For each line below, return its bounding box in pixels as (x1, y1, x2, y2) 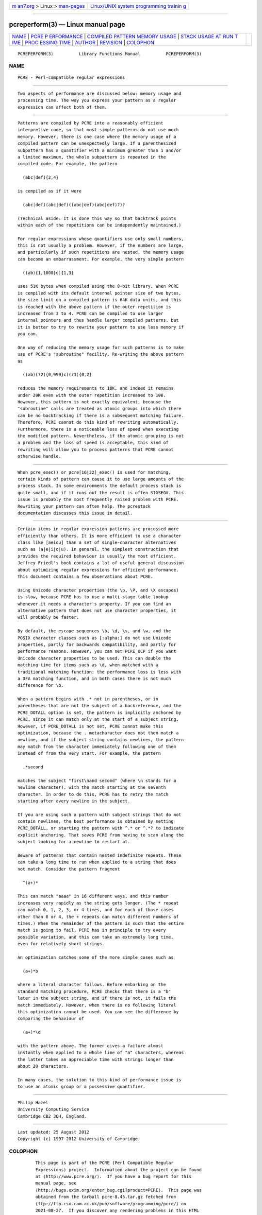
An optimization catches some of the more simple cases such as (17, 955, 174, 960)
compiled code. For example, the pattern (17, 161, 117, 167)
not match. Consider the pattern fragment (17, 866, 120, 872)
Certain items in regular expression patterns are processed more (17, 526, 179, 532)
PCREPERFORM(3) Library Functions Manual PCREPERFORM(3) (17, 51, 202, 56)
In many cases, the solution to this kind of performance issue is (17, 1077, 181, 1082)
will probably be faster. (17, 615, 80, 620)
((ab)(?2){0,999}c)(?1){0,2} (22, 372, 92, 378)
